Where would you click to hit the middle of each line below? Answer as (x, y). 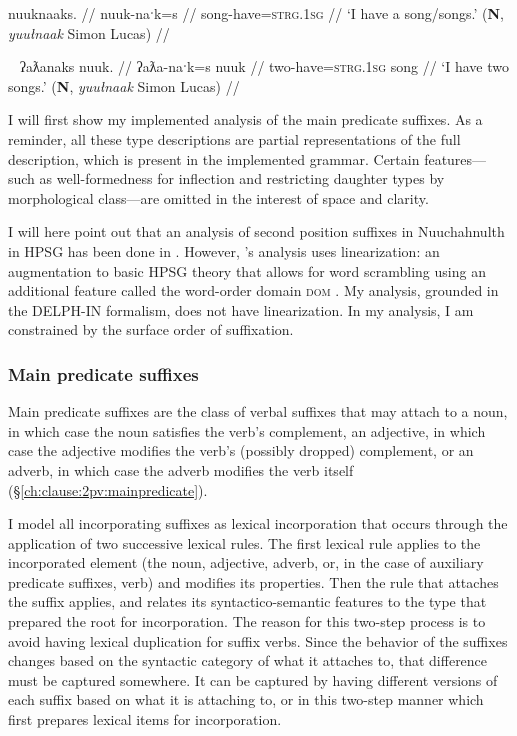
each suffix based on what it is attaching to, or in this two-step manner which (246, 699)
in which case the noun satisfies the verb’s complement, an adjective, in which (247, 430)
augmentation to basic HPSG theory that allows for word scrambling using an (247, 270)
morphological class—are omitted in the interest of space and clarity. (218, 197)
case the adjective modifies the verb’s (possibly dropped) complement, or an (241, 450)
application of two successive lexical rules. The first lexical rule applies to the (244, 542)
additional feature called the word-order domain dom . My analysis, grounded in (253, 290)
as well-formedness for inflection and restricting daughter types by (242, 178)
